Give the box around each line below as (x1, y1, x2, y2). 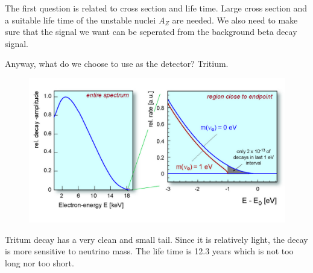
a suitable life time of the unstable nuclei (5, 13, 156, 26)
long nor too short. (5, 257, 74, 269)
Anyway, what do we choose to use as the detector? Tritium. (5, 57, 229, 70)
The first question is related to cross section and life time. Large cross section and (5, 2, 308, 14)
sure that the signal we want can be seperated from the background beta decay (5, 25, 297, 38)
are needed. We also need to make (172, 13, 298, 26)
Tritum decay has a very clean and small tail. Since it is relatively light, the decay (5, 233, 308, 245)
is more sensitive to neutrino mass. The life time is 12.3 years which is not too (5, 245, 294, 257)
